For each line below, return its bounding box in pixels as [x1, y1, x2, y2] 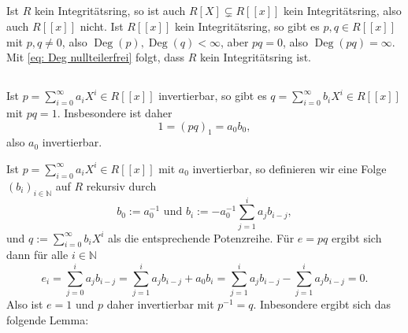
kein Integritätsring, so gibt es [174, 17, 320, 34]
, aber [220, 33, 249, 50]
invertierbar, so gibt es [158, 87, 267, 104]
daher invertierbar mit [106, 296, 214, 313]
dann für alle [6, 246, 69, 263]
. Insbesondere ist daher [57, 104, 172, 120]
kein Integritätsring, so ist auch [34, 2, 186, 19]
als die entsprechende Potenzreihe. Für [108, 229, 295, 246]
